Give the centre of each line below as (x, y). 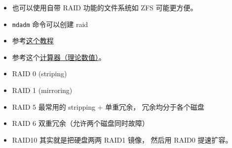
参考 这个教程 (33, 41)
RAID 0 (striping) (39, 74)
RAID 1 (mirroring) (42, 90)
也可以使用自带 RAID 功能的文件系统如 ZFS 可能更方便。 (105, 7)
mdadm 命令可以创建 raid (50, 24)
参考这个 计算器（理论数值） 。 (59, 57)
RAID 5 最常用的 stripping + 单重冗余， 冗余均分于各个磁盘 (108, 106)
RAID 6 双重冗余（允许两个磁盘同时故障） (80, 123)
